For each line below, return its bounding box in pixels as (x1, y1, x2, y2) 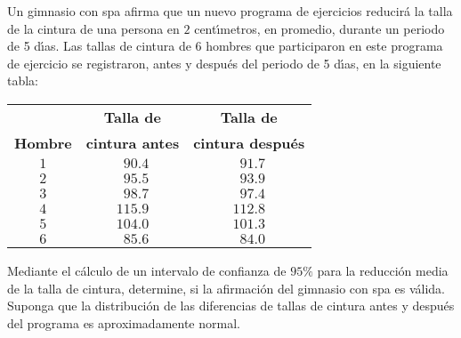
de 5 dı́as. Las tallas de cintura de (7, 36, 191, 55)
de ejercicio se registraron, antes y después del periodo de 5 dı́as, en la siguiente (7, 53, 441, 72)
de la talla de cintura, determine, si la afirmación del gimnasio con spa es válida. (7, 278, 445, 297)
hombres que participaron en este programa (206, 36, 443, 55)
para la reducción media (317, 261, 449, 279)
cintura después (193, 132, 305, 153)
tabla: (7, 71, 39, 90)
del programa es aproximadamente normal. (7, 313, 240, 332)
